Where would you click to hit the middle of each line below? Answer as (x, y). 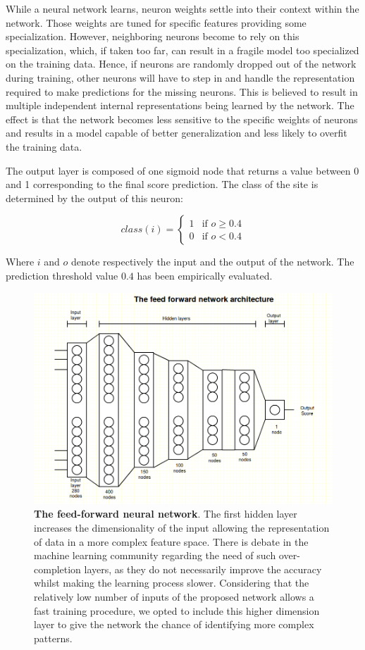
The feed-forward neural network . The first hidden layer (166, 514)
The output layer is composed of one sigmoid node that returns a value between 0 (182, 170)
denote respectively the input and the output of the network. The (212, 262)
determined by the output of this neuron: (94, 198)
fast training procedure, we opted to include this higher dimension (177, 610)
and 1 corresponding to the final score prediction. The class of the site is (162, 184)
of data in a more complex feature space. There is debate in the (171, 541)
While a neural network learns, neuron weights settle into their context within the (182, 8)
